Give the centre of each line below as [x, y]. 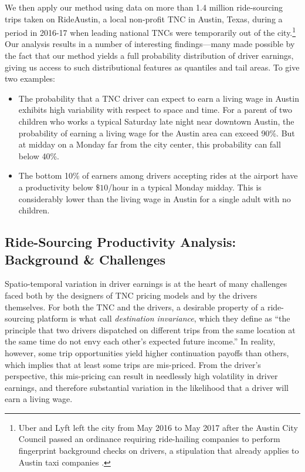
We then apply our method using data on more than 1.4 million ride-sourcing [144, 7]
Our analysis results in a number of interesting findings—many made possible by [150, 44]
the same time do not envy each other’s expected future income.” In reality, [140, 341]
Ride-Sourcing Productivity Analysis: [121, 242]
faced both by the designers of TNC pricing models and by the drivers [131, 295]
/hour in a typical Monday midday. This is [185, 187]
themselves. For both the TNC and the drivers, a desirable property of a [135, 307]
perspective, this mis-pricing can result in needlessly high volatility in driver [141, 376]
